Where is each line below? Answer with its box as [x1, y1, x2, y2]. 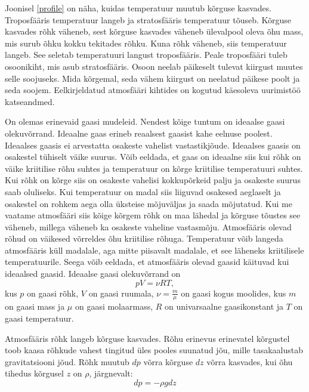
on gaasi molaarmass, [75, 300, 153, 313]
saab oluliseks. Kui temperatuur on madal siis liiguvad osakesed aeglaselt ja [5, 185, 281, 197]
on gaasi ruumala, [88, 286, 154, 299]
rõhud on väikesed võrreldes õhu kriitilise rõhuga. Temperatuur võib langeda [5, 232, 283, 245]
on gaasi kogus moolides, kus [181, 286, 286, 299]
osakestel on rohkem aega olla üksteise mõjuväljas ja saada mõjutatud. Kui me [5, 197, 292, 209]
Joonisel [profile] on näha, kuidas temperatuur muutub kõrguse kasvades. [5, 2, 272, 14]
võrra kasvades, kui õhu [206, 355, 293, 368]
